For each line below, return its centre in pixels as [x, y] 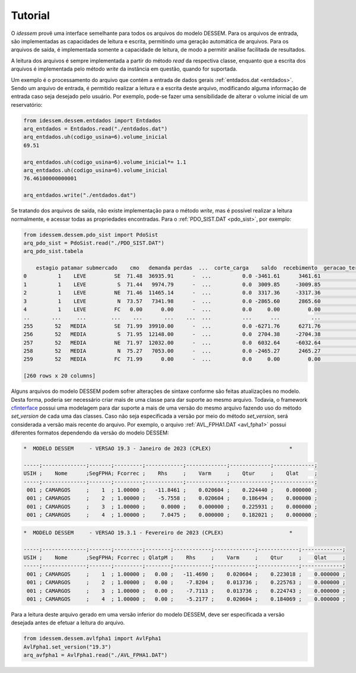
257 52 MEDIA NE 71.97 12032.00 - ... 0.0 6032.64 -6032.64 [172, 342]
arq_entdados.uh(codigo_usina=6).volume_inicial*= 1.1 [105, 162]
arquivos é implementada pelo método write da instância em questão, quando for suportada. [124, 69]
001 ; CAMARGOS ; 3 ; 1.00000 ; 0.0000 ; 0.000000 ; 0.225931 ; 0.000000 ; [172, 507]
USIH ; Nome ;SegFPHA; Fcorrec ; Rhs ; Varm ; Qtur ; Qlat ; [170, 474]
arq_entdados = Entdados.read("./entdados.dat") [96, 129]
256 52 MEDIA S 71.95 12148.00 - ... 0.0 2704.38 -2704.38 [172, 334]
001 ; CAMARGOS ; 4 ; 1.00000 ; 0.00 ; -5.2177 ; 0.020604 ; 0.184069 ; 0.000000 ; [186, 599]
